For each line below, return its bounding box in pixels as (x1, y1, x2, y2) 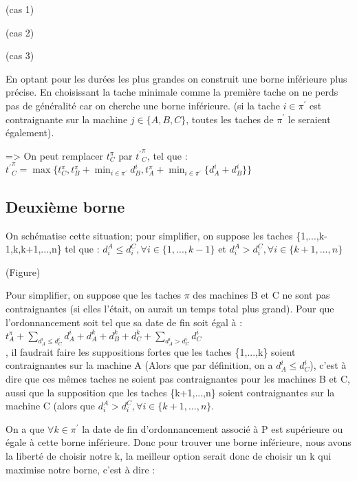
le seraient (288, 111, 331, 126)
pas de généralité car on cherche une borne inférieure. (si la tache (6, 98, 280, 112)
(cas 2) (6, 25, 34, 39)
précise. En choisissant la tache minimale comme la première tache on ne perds (6, 85, 338, 99)
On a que (6, 421, 45, 436)
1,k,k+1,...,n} (6, 242, 62, 256)
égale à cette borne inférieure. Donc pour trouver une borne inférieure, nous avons (6, 435, 351, 449)
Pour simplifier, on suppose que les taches (6, 288, 181, 302)
